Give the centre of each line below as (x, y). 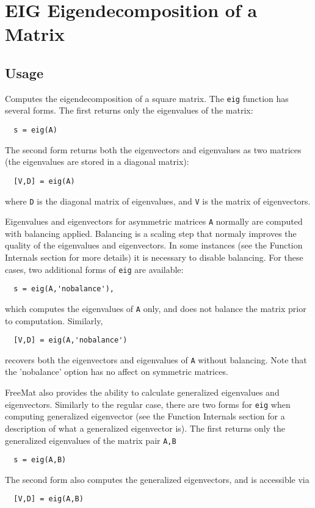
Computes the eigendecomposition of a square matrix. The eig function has (147, 98)
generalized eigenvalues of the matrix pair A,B (91, 440)
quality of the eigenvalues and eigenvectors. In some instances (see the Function (154, 245)
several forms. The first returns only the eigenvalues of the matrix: (129, 110)
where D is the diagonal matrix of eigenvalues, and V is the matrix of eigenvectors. (158, 201)
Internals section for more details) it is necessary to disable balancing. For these (154, 257)
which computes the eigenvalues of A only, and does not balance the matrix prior (156, 308)
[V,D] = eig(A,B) (49, 499)
